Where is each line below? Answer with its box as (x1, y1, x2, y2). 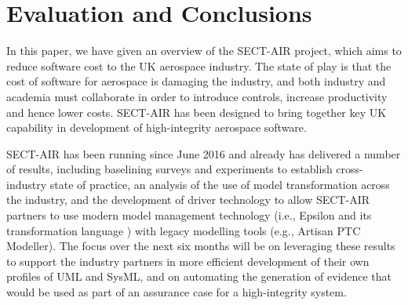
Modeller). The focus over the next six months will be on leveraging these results (6, 238, 395, 254)
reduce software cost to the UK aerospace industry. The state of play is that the (6, 57, 392, 74)
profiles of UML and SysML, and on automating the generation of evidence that (6, 268, 392, 285)
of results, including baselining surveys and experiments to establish (6, 161, 333, 177)
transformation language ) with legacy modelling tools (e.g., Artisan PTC (6, 222, 361, 238)
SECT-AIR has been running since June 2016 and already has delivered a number (6, 145, 401, 162)
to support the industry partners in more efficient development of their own (6, 252, 370, 269)
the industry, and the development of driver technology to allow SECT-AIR (6, 191, 370, 208)
